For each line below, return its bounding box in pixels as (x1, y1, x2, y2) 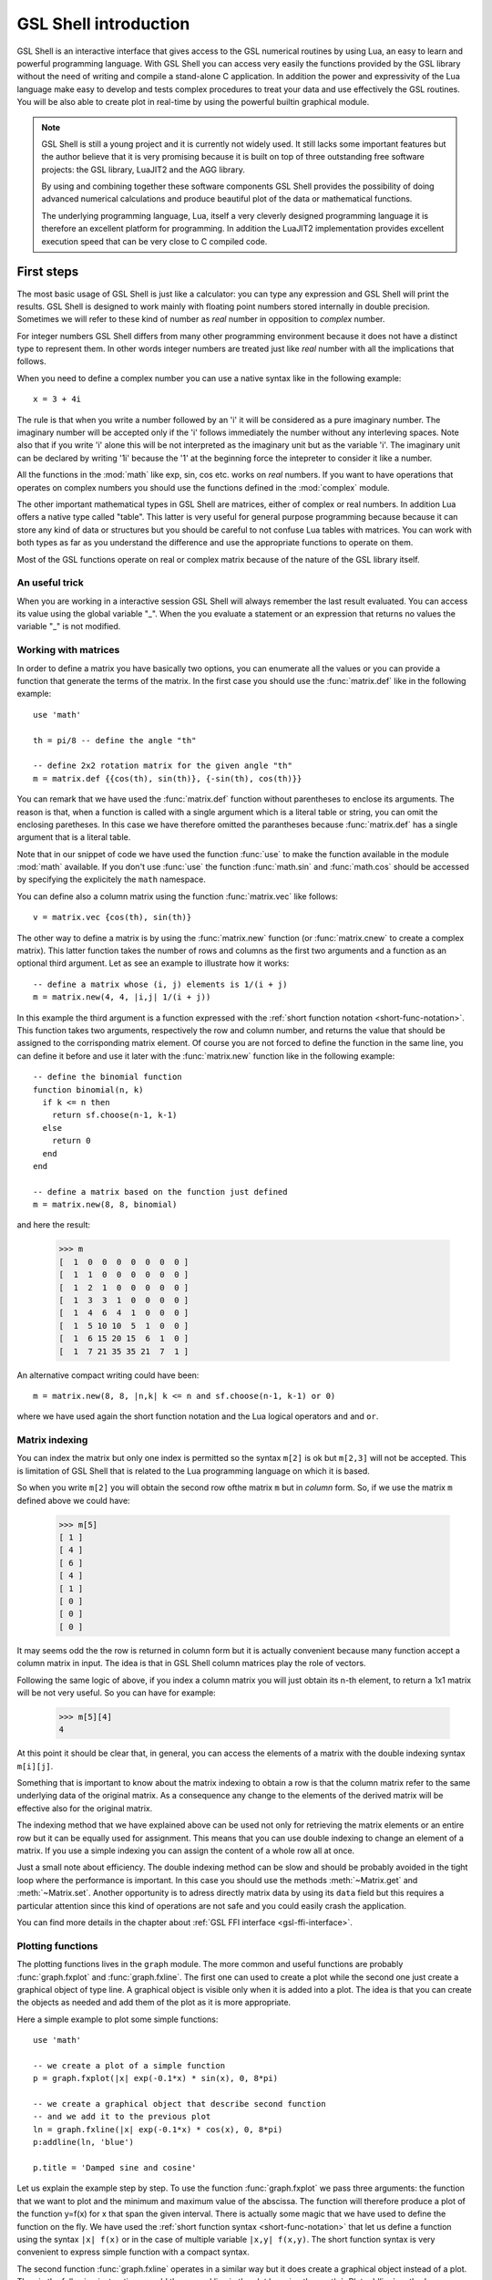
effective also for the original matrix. (16, 1802, 153, 1814)
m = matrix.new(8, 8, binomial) (33, 1199, 178, 1210)
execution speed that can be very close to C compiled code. (41, 235, 268, 246)
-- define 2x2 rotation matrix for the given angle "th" (33, 761, 293, 771)
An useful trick (16, 576, 84, 589)
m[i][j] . (16, 1760, 54, 1771)
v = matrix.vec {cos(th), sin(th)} (33, 912, 192, 923)
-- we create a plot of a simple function (33, 2060, 226, 2070)
